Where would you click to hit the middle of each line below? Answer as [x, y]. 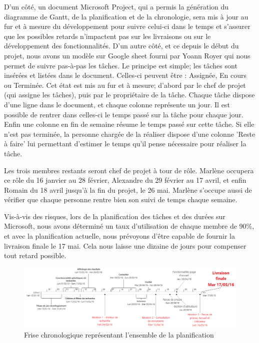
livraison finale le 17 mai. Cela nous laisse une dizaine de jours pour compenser [125, 245]
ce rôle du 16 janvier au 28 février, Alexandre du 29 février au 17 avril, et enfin [125, 180]
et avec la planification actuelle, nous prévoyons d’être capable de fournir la [119, 236]
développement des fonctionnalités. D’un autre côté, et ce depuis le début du [121, 46]
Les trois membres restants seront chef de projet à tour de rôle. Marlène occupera [129, 170]
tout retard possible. [35, 255]
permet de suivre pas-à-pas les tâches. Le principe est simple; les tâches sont [121, 65]
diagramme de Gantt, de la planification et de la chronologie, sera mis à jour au [126, 16]
